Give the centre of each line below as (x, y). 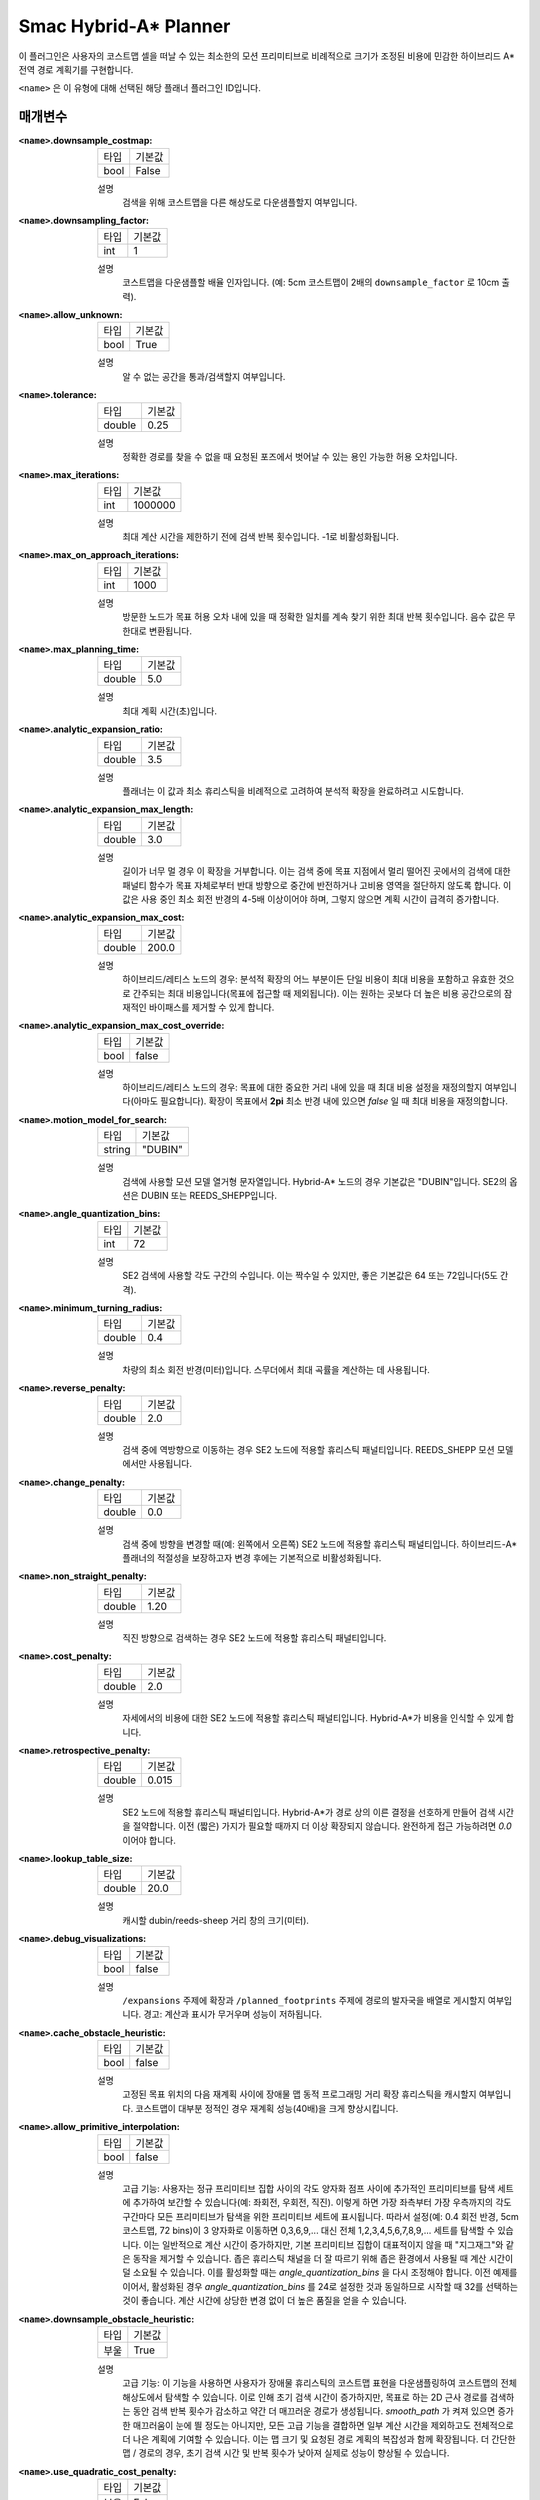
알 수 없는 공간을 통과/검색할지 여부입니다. (204, 376)
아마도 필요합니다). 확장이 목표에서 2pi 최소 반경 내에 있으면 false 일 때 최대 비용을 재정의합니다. (321, 1101)
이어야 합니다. (149, 1840)
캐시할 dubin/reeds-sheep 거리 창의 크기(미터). (216, 1920)
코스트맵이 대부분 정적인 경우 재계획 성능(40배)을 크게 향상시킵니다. (267, 2108)
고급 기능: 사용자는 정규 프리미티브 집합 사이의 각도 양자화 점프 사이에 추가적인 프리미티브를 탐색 (309, 2189)
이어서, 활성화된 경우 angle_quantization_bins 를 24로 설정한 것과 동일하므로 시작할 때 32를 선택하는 (320, 2286)
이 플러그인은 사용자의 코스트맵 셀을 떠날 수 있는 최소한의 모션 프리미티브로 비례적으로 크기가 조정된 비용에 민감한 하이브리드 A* (266, 56)
